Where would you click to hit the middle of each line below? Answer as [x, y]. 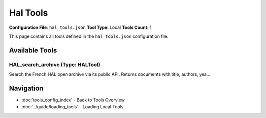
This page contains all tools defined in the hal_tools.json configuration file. [89, 36]
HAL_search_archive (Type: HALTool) [55, 65]
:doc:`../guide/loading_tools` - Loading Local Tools [72, 107]
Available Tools [33, 50]
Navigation [26, 88]
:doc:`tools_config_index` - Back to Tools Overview [73, 100]
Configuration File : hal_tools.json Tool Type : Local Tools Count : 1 [80, 27]
